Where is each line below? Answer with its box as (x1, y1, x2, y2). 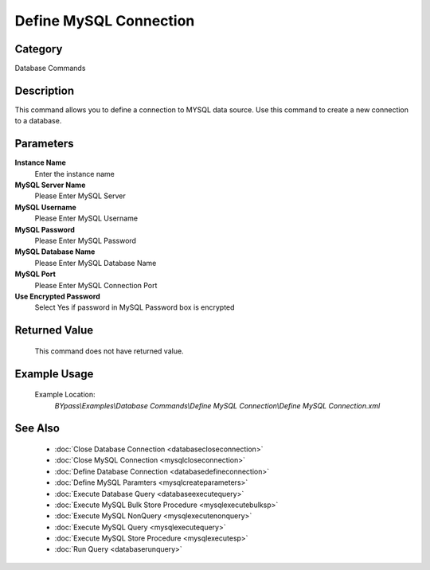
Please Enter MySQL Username (34, 213, 139, 223)
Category (14, 42, 63, 56)
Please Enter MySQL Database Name (34, 258, 157, 267)
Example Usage (14, 367, 94, 381)
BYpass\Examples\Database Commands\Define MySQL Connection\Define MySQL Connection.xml (54, 400, 381, 410)
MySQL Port (14, 269, 56, 279)
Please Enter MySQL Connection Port (34, 280, 158, 290)
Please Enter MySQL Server (34, 191, 127, 201)
